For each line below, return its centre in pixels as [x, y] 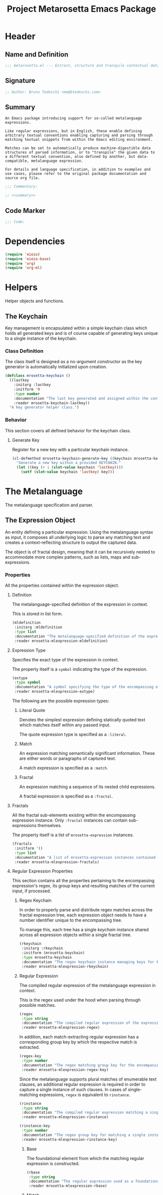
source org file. [23, 178]
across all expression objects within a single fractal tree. [75, 935]
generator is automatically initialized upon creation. [56, 367]
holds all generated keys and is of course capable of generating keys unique [81, 333]
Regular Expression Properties [42, 871]
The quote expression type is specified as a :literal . [73, 734]
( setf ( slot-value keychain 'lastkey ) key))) [68, 472]
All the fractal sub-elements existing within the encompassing [74, 815]
